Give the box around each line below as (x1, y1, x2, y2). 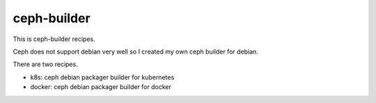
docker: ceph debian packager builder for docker (30, 83, 172, 91)
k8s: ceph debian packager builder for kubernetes (30, 73, 175, 81)
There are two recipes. (13, 60, 78, 69)
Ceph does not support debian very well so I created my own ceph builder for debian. (13, 47, 259, 56)
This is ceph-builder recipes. (13, 35, 95, 43)
